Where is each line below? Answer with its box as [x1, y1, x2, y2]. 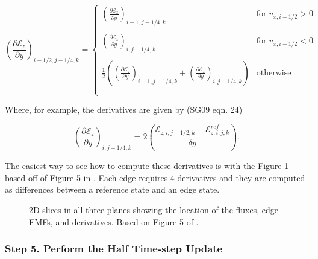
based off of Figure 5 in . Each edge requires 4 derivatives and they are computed [5, 171, 305, 184]
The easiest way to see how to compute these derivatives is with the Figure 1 [5, 159, 289, 172]
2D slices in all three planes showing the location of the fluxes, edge [29, 203, 278, 216]
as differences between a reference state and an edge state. [5, 183, 220, 196]
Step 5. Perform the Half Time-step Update [5, 241, 223, 256]
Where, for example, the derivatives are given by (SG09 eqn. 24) [5, 103, 243, 116]
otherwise [256, 68, 291, 77]
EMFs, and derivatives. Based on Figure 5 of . [29, 215, 199, 228]
